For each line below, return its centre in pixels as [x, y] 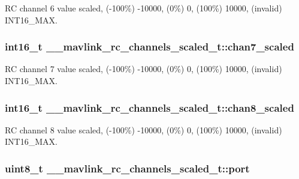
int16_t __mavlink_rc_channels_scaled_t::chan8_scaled [149, 107]
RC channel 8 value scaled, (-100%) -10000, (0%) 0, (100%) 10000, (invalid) [144, 129]
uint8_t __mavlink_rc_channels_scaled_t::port [127, 168]
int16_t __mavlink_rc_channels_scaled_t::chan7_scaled [149, 47]
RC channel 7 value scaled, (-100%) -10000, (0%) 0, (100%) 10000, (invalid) [144, 69]
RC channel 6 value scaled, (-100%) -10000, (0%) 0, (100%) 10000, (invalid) [144, 8]
